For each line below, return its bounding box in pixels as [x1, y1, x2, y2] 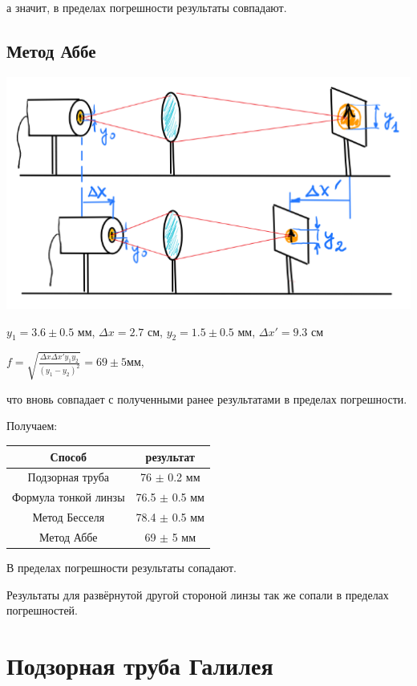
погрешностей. [6, 602, 78, 619]
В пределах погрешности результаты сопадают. [6, 559, 237, 576]
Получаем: [6, 417, 58, 434]
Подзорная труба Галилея [6, 648, 273, 681]
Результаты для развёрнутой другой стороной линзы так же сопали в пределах [6, 586, 389, 603]
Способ [50, 448, 87, 465]
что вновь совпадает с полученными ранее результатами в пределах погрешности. [6, 390, 407, 407]
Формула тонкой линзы [12, 489, 125, 505]
